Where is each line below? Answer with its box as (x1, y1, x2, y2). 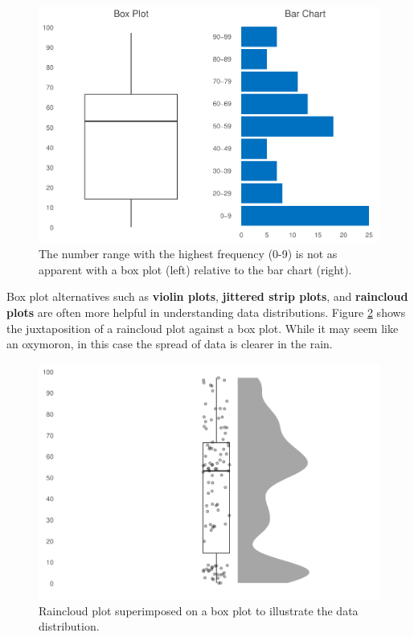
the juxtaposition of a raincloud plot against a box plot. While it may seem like (6, 319, 399, 336)
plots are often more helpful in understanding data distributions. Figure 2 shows (6, 303, 406, 320)
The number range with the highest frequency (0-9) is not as (39, 245, 338, 262)
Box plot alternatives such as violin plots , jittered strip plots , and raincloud (6, 288, 408, 305)
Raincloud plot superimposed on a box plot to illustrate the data (39, 602, 359, 619)
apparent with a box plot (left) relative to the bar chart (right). (39, 261, 352, 277)
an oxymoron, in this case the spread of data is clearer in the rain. (6, 335, 333, 352)
